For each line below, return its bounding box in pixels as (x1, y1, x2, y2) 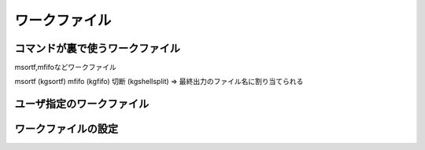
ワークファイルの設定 (14, 123, 118, 136)
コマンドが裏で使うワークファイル (14, 42, 180, 55)
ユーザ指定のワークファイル (14, 97, 150, 111)
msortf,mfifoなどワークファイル (14, 63, 117, 72)
